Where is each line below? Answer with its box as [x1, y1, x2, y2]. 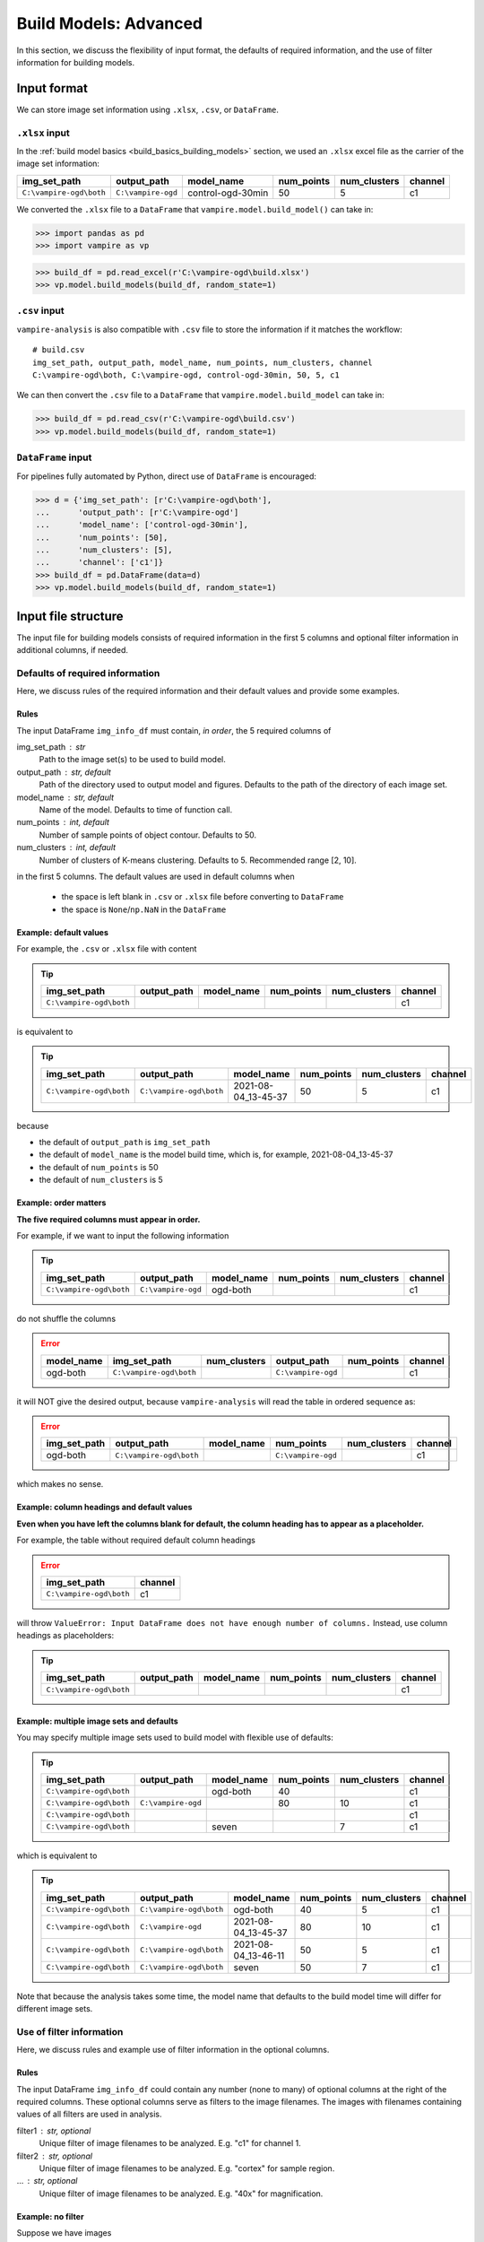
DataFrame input [16, 451, 92, 464]
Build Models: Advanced [16, 13, 203, 33]
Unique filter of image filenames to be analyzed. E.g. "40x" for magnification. [39, 2188, 324, 2199]
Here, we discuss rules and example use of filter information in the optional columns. [16, 2045, 330, 2055]
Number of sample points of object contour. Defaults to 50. [39, 830, 257, 840]
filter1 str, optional [16, 2125, 91, 2136]
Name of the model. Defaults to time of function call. [39, 804, 233, 815]
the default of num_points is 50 [39, 1161, 159, 1172]
